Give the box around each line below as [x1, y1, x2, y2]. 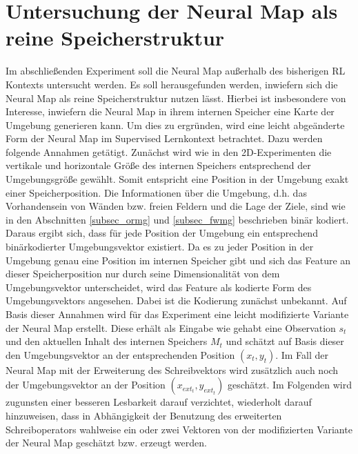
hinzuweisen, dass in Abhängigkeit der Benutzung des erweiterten [6, 408, 282, 422]
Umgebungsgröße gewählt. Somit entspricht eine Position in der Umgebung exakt [6, 172, 349, 186]
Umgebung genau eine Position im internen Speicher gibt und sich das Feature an [6, 253, 351, 267]
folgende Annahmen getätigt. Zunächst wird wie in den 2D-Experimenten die [6, 144, 332, 159]
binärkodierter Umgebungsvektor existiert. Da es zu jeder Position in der [6, 239, 314, 254]
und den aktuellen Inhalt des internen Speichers [6, 334, 208, 348]
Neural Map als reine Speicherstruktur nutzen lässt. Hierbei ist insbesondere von [6, 90, 346, 105]
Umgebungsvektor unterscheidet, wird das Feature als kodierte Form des [6, 279, 312, 294]
